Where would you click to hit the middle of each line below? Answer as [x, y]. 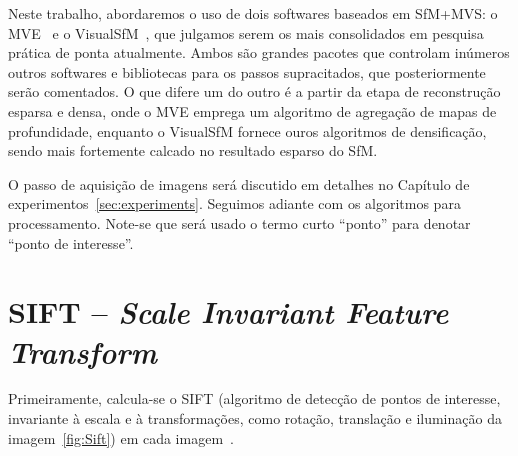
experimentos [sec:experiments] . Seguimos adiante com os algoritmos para [234, 203]
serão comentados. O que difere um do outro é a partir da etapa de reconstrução [254, 91]
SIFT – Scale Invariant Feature [228, 312]
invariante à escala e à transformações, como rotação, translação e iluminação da [255, 418]
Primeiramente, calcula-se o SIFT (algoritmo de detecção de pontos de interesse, [254, 398]
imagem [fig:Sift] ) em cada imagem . [121, 437]
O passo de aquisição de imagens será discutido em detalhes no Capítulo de [239, 183]
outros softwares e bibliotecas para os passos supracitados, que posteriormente [247, 71]
